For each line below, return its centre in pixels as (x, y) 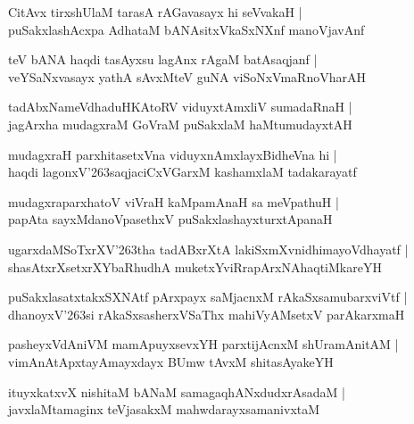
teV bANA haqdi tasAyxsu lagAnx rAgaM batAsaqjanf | (163, 59)
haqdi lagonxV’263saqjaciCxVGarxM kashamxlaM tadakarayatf (182, 172)
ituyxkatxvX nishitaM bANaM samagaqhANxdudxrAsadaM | (177, 391)
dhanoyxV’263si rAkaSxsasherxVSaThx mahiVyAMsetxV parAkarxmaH (207, 314)
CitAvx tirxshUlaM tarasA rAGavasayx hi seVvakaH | (155, 12)
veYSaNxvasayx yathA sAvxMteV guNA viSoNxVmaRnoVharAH (187, 76)
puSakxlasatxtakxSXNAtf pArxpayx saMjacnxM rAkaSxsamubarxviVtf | (208, 297)
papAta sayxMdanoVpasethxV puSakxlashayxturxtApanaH (170, 219)
